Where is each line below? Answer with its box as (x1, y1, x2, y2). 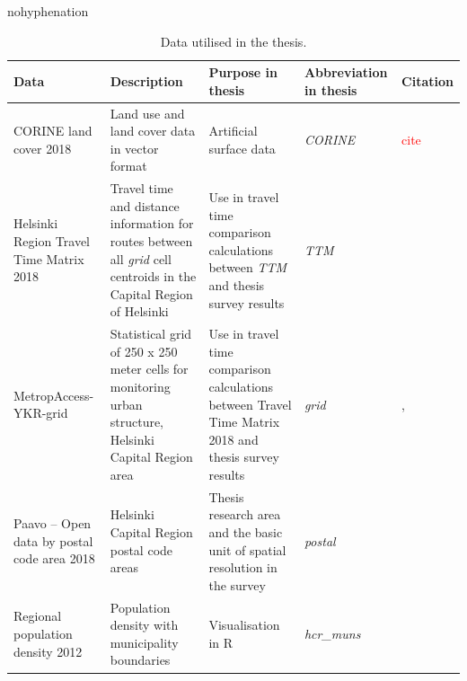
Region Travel (13, 232, 91, 251)
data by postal (13, 531, 93, 550)
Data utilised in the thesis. (160, 31, 307, 50)
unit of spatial (208, 540, 286, 559)
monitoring (110, 377, 171, 396)
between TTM (208, 258, 287, 277)
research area (208, 505, 281, 524)
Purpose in (208, 63, 278, 82)
